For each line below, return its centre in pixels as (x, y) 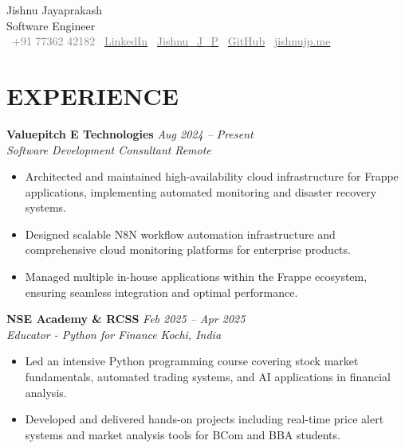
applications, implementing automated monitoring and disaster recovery (201, 191)
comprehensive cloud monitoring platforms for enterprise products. (188, 249)
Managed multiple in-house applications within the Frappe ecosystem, (196, 277)
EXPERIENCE (92, 95)
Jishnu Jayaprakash (54, 10)
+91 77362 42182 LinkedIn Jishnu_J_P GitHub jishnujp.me (171, 41)
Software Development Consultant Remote (109, 149)
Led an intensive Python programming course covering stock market (192, 361)
